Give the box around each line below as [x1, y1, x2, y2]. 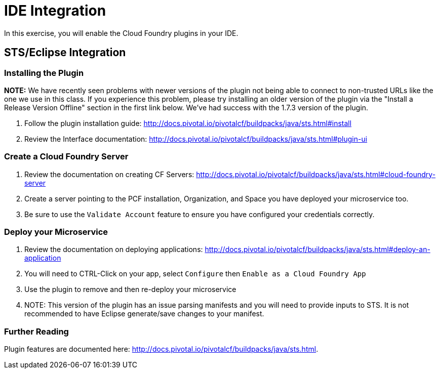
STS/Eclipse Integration [4, 46, 126, 59]
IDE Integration [4, 2, 106, 19]
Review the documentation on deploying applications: [24, 245, 203, 254]
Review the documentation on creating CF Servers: [24, 170, 194, 179]
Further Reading [4, 326, 69, 337]
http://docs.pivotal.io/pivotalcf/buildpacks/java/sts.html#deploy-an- [205, 245, 430, 254]
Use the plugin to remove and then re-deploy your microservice [24, 285, 236, 294]
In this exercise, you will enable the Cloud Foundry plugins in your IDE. [4, 28, 238, 37]
